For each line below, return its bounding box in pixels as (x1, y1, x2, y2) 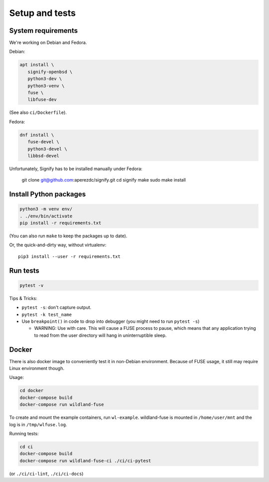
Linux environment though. (9, 366, 65, 372)
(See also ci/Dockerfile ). (9, 109, 67, 115)
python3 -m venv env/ (19, 206, 73, 212)
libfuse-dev (27, 97, 57, 102)
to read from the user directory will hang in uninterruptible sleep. (34, 332, 167, 338)
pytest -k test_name (21, 311, 72, 317)
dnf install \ (19, 132, 54, 138)
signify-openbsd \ (27, 69, 73, 75)
